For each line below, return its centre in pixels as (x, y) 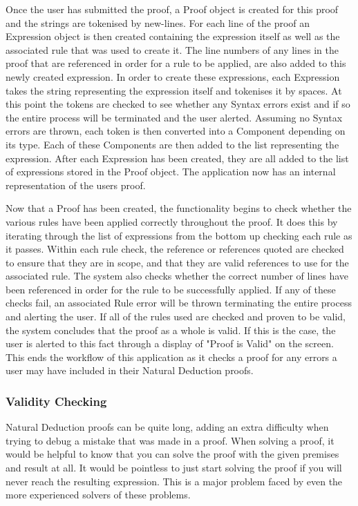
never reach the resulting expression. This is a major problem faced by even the (174, 481)
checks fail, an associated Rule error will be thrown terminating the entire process (179, 303)
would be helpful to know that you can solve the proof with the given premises (172, 454)
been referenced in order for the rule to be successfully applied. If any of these (171, 289)
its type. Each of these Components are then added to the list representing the (172, 144)
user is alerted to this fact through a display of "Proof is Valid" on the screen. (170, 343)
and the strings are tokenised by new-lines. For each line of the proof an (158, 22)
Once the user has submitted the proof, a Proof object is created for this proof (172, 9)
